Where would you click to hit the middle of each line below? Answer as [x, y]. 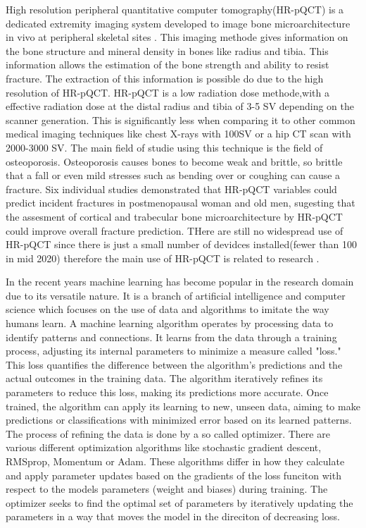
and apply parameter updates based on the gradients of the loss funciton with [173, 475]
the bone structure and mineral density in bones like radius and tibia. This [167, 50]
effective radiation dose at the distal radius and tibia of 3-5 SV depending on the [180, 106]
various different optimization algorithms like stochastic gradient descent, [164, 447]
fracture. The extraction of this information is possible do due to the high [165, 78]
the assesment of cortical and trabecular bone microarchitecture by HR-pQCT [174, 216]
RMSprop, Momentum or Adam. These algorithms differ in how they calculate [175, 461]
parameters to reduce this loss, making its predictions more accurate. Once [167, 392]
